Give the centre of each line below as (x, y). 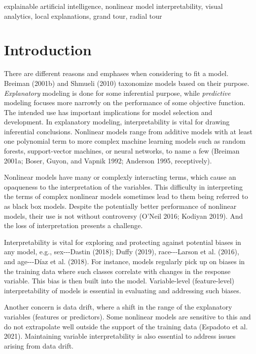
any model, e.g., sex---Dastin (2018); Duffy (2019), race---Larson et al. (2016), (122, 252)
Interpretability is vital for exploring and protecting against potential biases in (123, 242)
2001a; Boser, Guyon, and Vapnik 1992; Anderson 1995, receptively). (108, 160)
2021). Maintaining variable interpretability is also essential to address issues (120, 336)
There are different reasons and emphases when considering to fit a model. (116, 73)
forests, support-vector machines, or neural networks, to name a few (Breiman (122, 151)
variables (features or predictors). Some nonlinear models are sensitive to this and (128, 316)
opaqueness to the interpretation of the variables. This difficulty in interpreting (123, 186)
